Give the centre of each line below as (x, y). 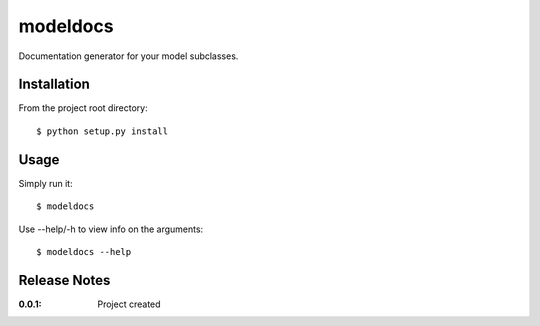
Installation (54, 84)
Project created (129, 304)
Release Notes (64, 280)
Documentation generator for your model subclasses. (128, 56)
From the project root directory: (83, 108)
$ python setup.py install (102, 131)
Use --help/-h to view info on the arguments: (111, 229)
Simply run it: (46, 183)
